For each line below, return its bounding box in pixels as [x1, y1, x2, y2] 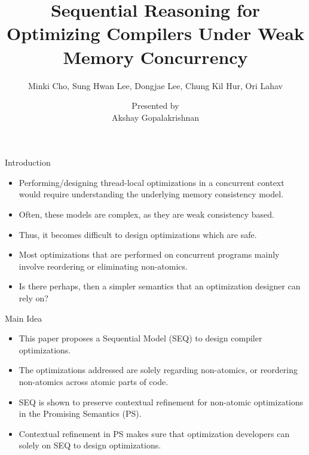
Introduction [5, 156, 51, 169]
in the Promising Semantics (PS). [19, 407, 142, 420]
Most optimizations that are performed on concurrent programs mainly [19, 248, 280, 261]
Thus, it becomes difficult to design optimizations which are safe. [19, 228, 257, 240]
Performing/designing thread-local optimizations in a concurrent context [19, 176, 284, 188]
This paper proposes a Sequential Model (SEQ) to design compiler [19, 332, 262, 344]
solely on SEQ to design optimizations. [19, 439, 161, 451]
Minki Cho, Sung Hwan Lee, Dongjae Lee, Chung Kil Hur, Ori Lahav [28, 79, 283, 91]
